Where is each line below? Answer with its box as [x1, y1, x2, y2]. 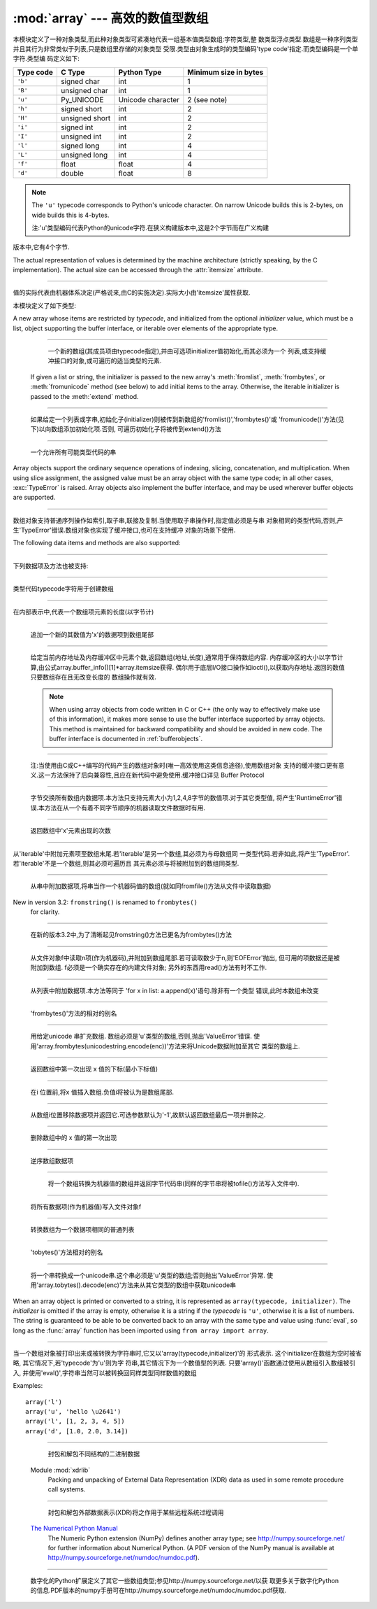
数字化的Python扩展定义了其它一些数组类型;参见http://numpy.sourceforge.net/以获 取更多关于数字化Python [30, 1576, 339, 1585]
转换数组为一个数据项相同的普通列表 [30, 1225, 135, 1233]
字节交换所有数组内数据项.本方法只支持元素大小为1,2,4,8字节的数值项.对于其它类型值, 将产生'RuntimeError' [30, 794, 337, 802]
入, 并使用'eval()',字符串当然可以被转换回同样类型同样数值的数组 [13, 1368, 197, 1377]
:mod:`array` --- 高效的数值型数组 [13, 10, 209, 26]
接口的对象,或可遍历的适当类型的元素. [53, 357, 162, 365]
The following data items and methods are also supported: [13, 539, 181, 547]
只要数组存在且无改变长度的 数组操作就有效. [30, 673, 156, 682]
